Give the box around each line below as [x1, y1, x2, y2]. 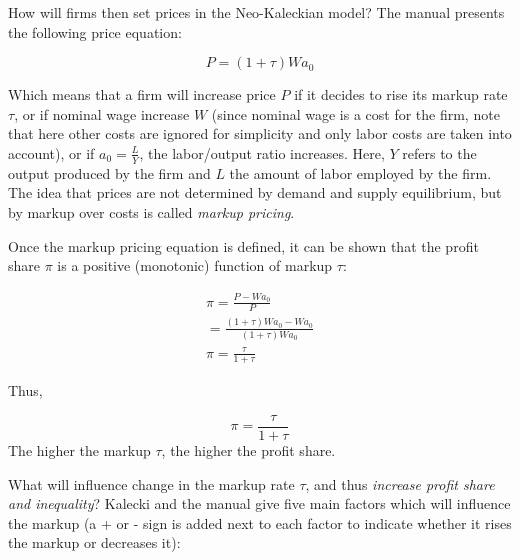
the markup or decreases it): [8, 532, 181, 553]
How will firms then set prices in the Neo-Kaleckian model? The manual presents [8, 2, 505, 22]
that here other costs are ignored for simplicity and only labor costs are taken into [8, 123, 512, 144]
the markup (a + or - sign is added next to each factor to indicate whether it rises [8, 512, 512, 533]
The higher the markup [8, 440, 151, 461]
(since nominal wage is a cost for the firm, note [211, 103, 500, 124]
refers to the [402, 142, 477, 163]
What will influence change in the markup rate [8, 473, 295, 494]
